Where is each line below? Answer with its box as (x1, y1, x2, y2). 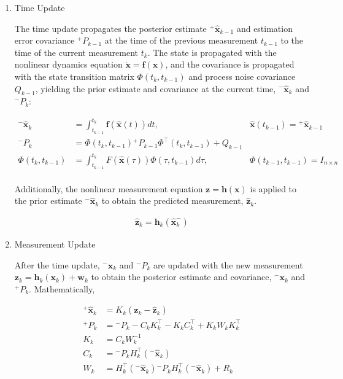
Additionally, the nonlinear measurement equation (14, 182, 203, 195)
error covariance (14, 34, 75, 47)
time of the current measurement (14, 45, 139, 58)
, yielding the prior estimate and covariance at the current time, (35, 82, 276, 95)
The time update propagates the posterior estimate (14, 21, 207, 34)
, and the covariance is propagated (165, 58, 295, 71)
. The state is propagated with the (147, 45, 277, 58)
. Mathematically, (29, 282, 95, 295)
